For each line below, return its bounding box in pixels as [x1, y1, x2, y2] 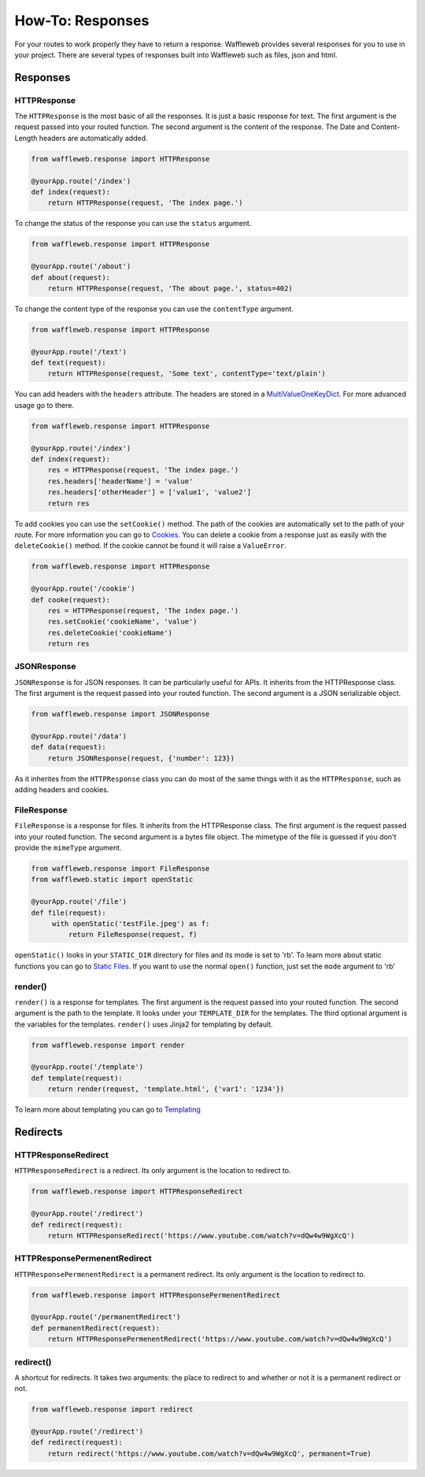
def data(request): [31, 742, 106, 752]
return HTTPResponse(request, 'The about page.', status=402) [47, 283, 293, 293]
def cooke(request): [31, 595, 110, 604]
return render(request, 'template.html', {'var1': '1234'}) [47, 1085, 285, 1094]
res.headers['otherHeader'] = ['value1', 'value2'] [47, 488, 252, 497]
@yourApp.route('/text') [31, 347, 128, 356]
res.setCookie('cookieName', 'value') [47, 617, 198, 626]
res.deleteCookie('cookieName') [47, 628, 173, 637]
